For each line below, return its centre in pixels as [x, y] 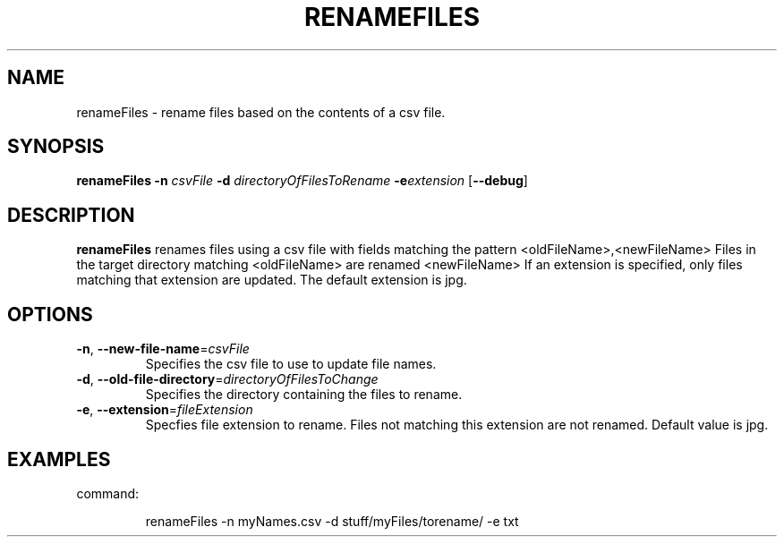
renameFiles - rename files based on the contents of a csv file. [261, 112]
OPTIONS [50, 314]
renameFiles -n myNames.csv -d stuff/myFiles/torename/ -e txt [332, 521]
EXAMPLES [59, 459]
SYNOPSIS [56, 147]
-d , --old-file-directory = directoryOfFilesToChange [227, 379]
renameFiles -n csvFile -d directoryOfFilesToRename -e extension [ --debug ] [302, 181]
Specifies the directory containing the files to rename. [304, 395]
